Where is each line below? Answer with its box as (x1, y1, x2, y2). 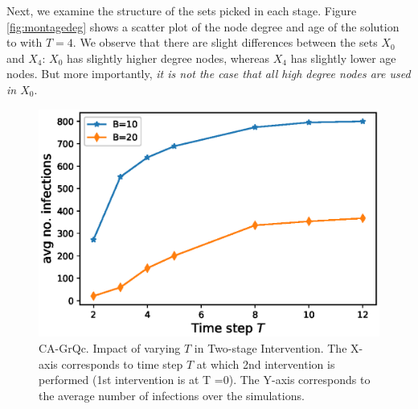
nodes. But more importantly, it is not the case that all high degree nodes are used (6, 65, 411, 82)
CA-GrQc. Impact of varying (39, 339, 181, 356)
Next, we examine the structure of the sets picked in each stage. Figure (6, 2, 357, 19)
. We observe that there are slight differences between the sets (72, 34, 378, 51)
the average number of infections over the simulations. (39, 386, 305, 403)
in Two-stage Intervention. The (194, 339, 347, 356)
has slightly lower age (290, 49, 396, 66)
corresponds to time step (61, 355, 183, 372)
